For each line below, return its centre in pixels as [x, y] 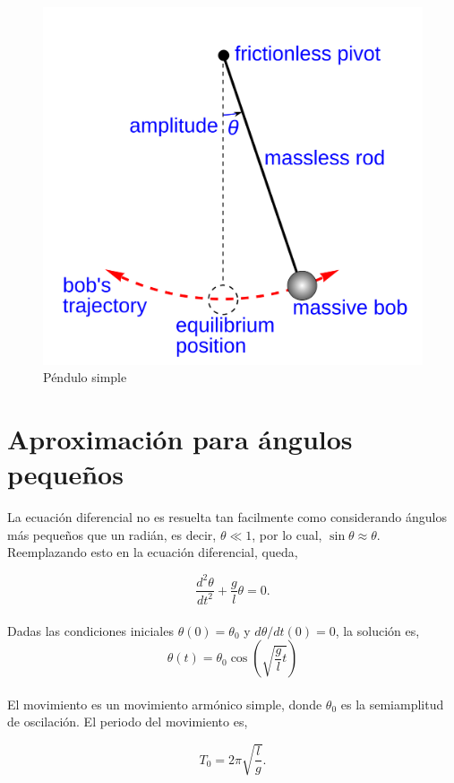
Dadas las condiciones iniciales [90, 630]
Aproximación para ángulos [180, 439]
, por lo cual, [287, 534]
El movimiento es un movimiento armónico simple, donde [165, 704]
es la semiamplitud [392, 704]
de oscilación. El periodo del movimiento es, [128, 722]
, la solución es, [377, 630]
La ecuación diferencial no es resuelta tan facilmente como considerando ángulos [227, 517]
